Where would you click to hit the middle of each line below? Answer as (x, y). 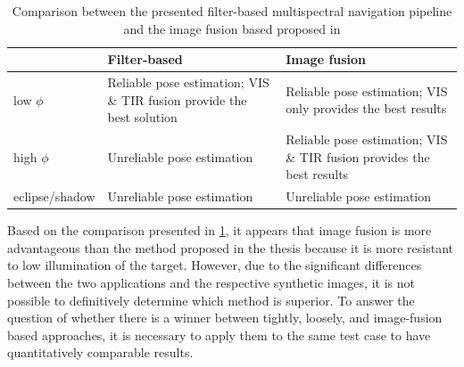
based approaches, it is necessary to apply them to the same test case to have (219, 334)
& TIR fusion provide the (177, 99)
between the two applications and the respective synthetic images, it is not (211, 282)
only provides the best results (366, 108)
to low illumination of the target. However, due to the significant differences (215, 265)
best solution (142, 117)
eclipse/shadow (54, 196)
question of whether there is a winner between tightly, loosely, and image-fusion (225, 318)
